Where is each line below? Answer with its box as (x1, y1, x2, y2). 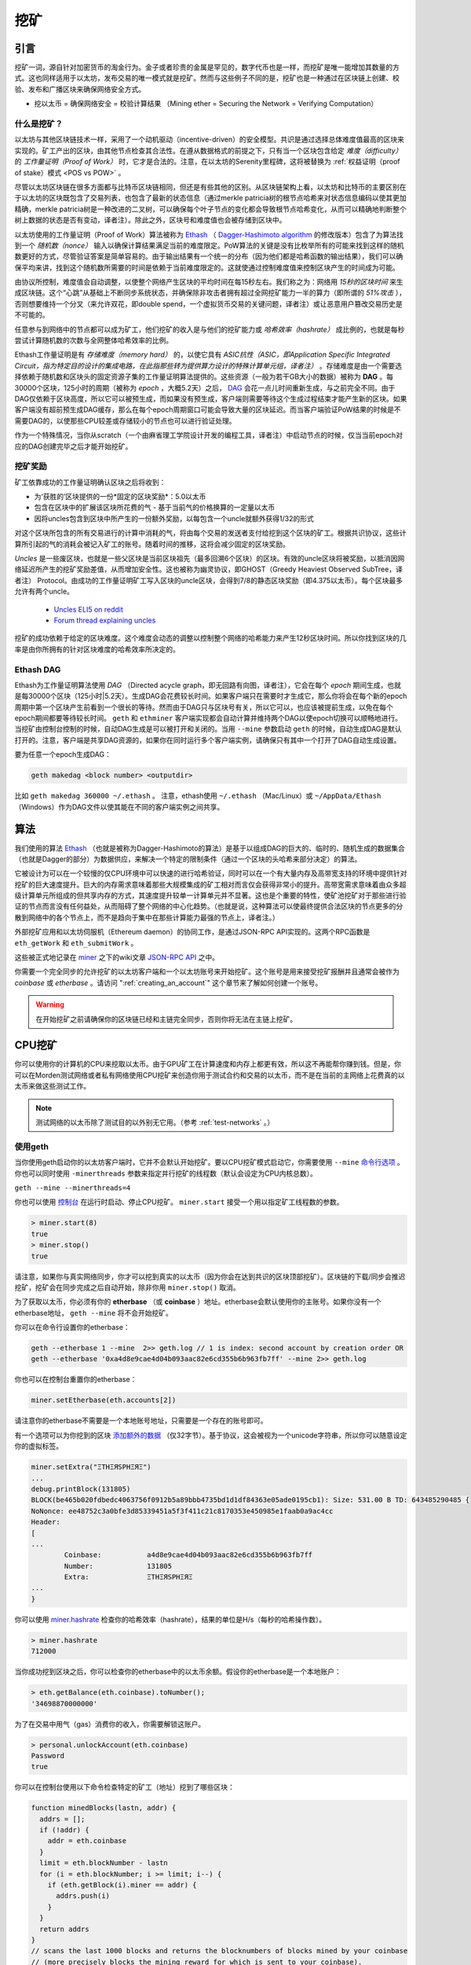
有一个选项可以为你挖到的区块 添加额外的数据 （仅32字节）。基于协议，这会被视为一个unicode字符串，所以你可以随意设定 (14, 1431, 407, 1440)
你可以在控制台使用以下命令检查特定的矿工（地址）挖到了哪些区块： (14, 1783, 235, 1792)
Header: (31, 1518, 60, 1526)
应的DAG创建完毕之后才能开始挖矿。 (14, 441, 133, 451)
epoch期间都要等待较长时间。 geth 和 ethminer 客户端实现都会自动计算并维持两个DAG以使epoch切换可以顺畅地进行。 (14, 714, 402, 723)
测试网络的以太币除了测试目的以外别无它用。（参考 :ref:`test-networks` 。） (35, 1118, 275, 1127)
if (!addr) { (39, 1826, 89, 1835)
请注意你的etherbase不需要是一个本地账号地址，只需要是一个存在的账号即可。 (14, 1416, 268, 1426)
